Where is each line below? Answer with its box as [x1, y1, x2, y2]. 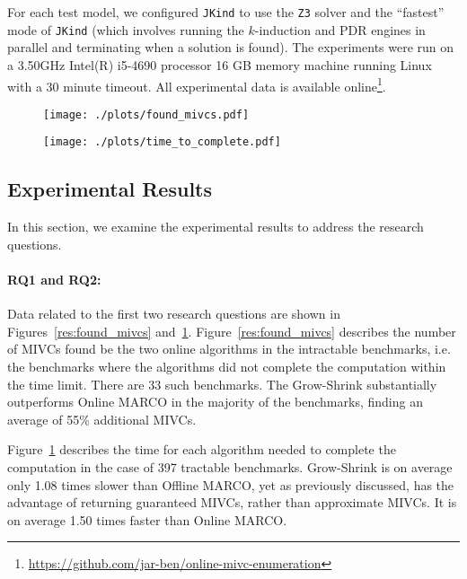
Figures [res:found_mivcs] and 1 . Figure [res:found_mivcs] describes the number [7, 321, 456, 340]
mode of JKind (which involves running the [7, 20, 244, 39]
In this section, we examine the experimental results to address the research [7, 217, 424, 236]
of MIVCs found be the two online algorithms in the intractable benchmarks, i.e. [7, 339, 451, 358]
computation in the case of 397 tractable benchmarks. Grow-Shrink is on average [7, 458, 453, 476]
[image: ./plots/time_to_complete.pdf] [43, 136, 281, 149]
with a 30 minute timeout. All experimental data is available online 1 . [7, 74, 386, 95]
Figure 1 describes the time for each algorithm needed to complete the [7, 440, 396, 459]
